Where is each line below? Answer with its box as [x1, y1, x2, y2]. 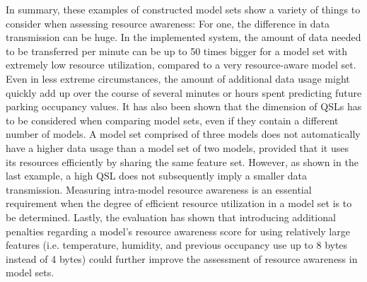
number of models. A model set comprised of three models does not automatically [6, 127, 361, 141]
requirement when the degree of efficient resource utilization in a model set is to [6, 196, 352, 211]
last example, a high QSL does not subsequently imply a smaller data [6, 168, 308, 183]
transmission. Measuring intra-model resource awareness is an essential [6, 182, 312, 196]
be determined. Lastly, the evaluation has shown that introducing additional [6, 209, 336, 224]
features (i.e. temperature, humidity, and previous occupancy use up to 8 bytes [6, 237, 348, 252]
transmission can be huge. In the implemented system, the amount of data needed [6, 30, 361, 45]
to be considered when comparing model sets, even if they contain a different [6, 112, 339, 127]
